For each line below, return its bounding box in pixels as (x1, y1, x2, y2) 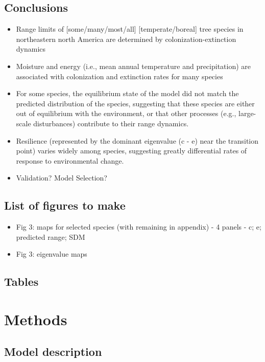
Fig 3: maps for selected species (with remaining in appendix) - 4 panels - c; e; (16, 221, 261, 232)
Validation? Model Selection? (16, 172, 107, 183)
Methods (4, 308, 67, 329)
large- (238, 108, 256, 119)
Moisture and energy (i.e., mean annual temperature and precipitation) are (16, 60, 251, 71)
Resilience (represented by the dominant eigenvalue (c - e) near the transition (16, 135, 259, 146)
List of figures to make (4, 197, 126, 213)
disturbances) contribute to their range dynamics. (33, 118, 189, 128)
